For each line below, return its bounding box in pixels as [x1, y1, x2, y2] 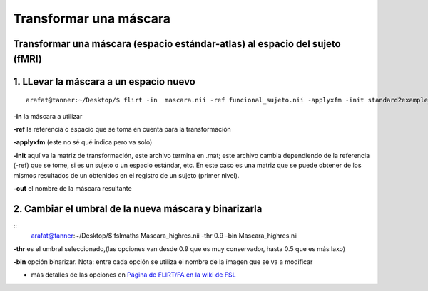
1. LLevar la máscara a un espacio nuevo [13, 75, 195, 88]
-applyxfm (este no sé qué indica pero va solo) [13, 138, 153, 147]
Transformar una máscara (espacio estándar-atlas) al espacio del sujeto [13, 38, 342, 50]
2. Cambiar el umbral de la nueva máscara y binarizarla [13, 203, 263, 215]
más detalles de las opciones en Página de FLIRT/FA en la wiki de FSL [31, 270, 236, 279]
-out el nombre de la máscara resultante [13, 184, 132, 192]
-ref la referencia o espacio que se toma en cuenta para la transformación [13, 125, 231, 133]
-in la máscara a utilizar [13, 112, 83, 120]
